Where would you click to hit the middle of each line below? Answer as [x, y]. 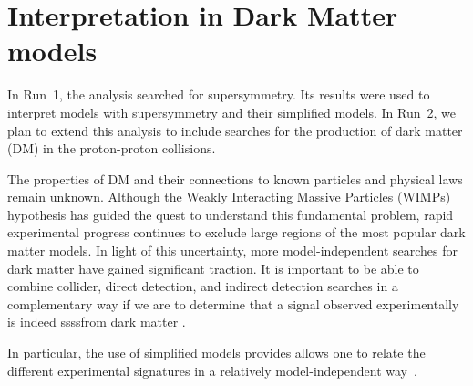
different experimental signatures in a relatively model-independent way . [212, 370]
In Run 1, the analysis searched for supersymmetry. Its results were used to [219, 94]
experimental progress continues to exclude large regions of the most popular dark [236, 232]
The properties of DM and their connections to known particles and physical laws [235, 178]
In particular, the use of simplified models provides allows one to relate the [216, 353]
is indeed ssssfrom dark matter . [97, 322]
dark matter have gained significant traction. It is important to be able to [213, 268]
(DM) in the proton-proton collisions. [112, 148]
